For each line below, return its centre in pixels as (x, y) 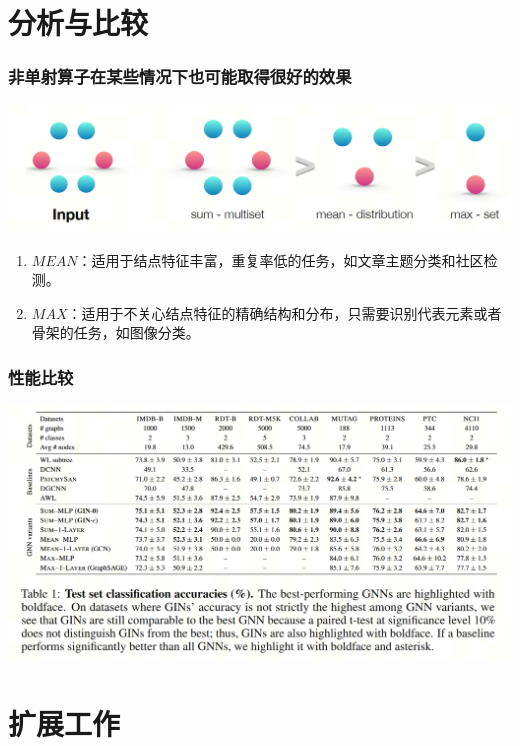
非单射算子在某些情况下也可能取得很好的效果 (180, 76)
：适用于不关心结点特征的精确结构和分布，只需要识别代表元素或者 (284, 312)
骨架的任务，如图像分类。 (115, 332)
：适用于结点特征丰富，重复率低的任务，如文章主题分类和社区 (280, 259)
